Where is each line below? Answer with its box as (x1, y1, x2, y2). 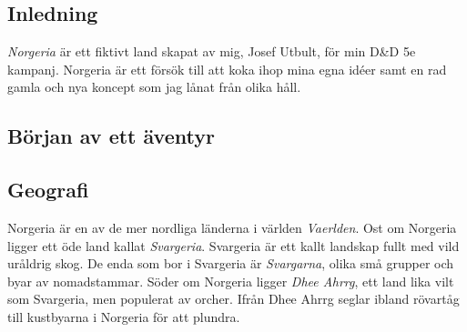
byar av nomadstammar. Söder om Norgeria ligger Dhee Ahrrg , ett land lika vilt (7, 271, 454, 290)
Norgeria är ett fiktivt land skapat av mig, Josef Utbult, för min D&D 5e (7, 42, 416, 61)
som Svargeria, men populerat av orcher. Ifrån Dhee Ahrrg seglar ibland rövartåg (7, 289, 460, 308)
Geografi (7, 176, 89, 204)
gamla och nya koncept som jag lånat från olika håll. (7, 77, 301, 96)
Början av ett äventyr (7, 122, 215, 150)
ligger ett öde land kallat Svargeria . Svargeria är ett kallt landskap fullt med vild (7, 236, 460, 255)
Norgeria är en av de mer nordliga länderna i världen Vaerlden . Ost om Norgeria (7, 217, 457, 236)
